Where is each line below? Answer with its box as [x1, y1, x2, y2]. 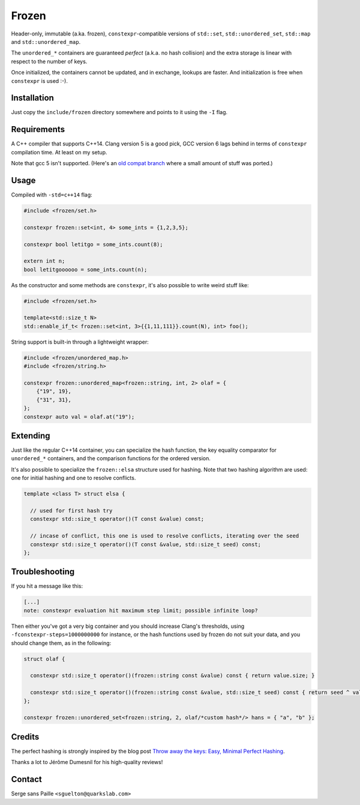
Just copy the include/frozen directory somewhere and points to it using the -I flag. [11, 109, 228, 116]
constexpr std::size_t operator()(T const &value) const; [30, 515, 205, 523]
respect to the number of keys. [11, 58, 88, 65]
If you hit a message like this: [11, 583, 83, 590]
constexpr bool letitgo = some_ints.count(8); [23, 241, 163, 248]
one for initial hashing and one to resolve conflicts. [11, 475, 136, 482]
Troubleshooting [11, 567, 75, 577]
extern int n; [23, 258, 65, 264]
